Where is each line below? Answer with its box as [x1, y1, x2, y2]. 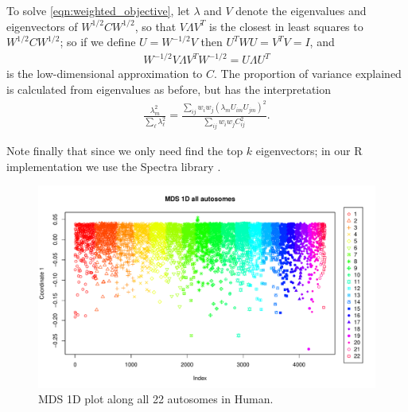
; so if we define [60, 33, 136, 50]
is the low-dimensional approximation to [6, 65, 203, 82]
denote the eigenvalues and [235, 2, 367, 18]
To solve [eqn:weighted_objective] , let [6, 2, 190, 18]
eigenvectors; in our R [255, 142, 363, 159]
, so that [134, 17, 177, 34]
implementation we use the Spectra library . [6, 157, 221, 174]
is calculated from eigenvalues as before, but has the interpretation [6, 80, 332, 97]
